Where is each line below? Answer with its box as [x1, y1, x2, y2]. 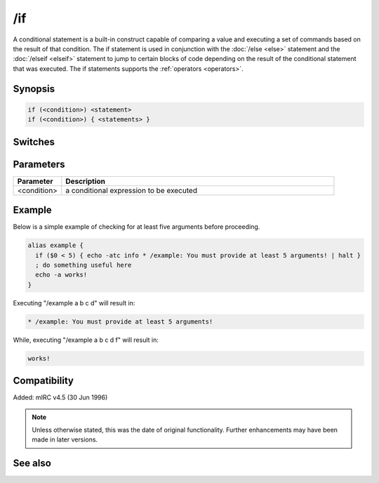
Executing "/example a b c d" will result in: [13, 298, 135, 307]
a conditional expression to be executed [65, 185, 198, 195]
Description [65, 176, 105, 186]
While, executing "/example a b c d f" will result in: [13, 336, 159, 344]
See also [13, 457, 52, 470]
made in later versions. [32, 435, 98, 444]
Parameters [13, 158, 65, 170]
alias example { [27, 241, 84, 249]
